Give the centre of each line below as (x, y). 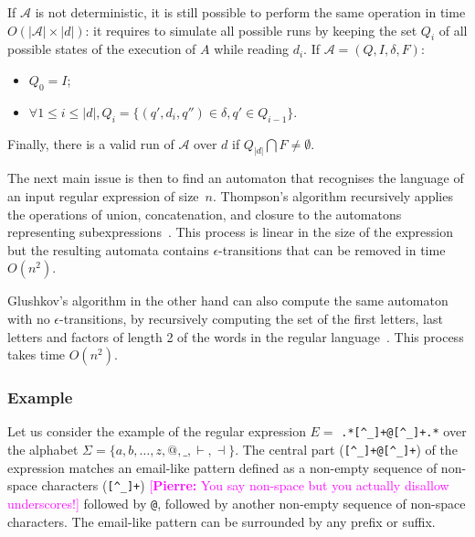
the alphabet (43, 450)
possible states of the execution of (102, 49)
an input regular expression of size (103, 196)
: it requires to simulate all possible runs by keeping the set (251, 30)
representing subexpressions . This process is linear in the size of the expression (231, 232)
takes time (37, 354)
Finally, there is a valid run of (91, 143)
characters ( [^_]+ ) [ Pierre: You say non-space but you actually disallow (245, 485)
